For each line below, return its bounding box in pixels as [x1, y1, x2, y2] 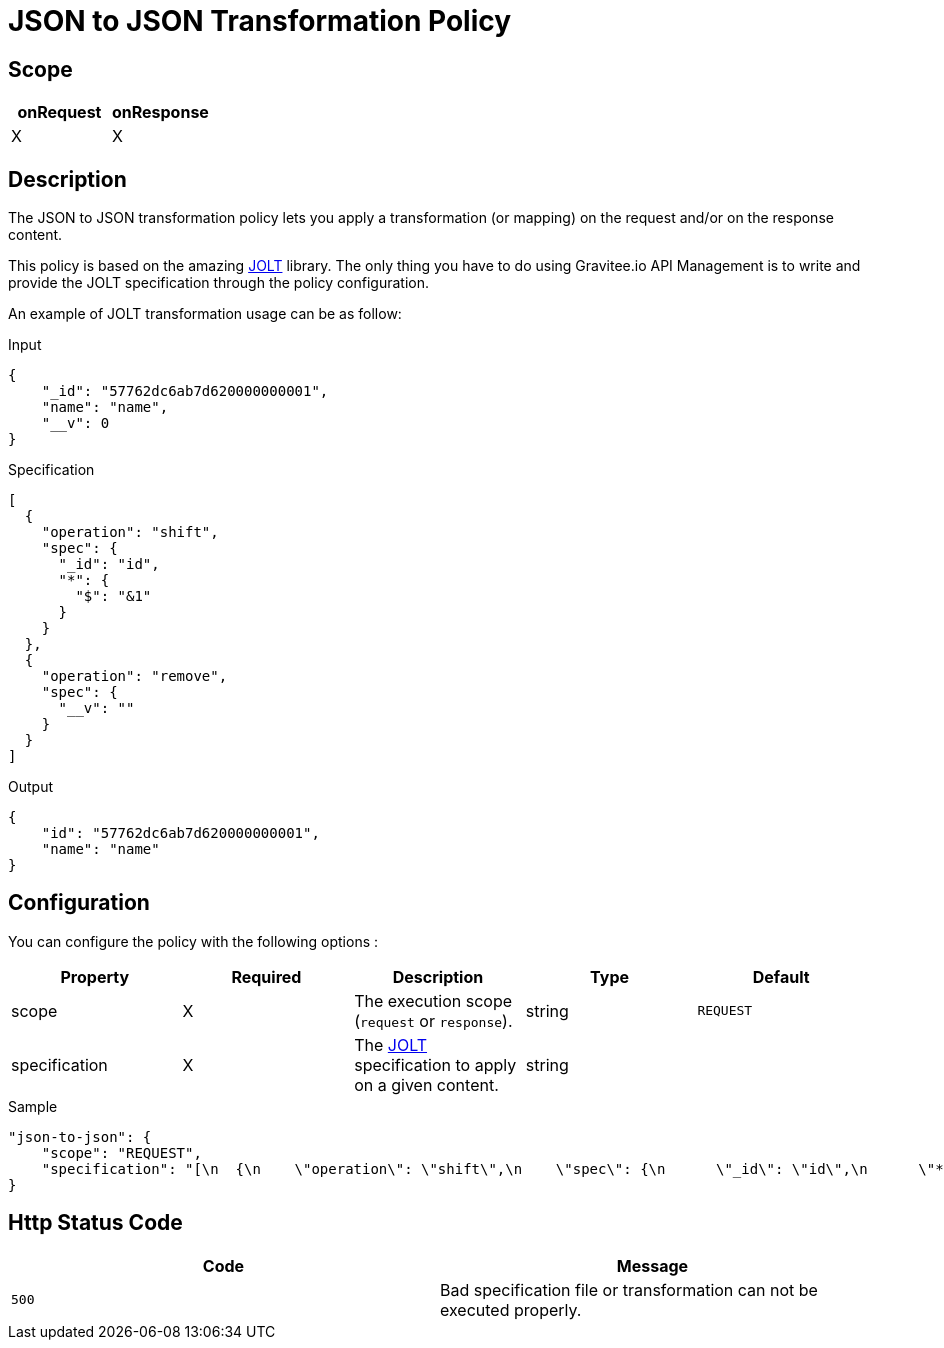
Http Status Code [8, 1210, 183, 1236]
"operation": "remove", [41, 668, 228, 685]
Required [231, 966, 302, 987]
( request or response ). [354, 1010, 513, 1031]
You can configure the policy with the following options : [8, 932, 379, 950]
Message [616, 1255, 689, 1276]
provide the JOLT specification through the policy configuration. [8, 274, 430, 292]
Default [752, 966, 810, 987]
